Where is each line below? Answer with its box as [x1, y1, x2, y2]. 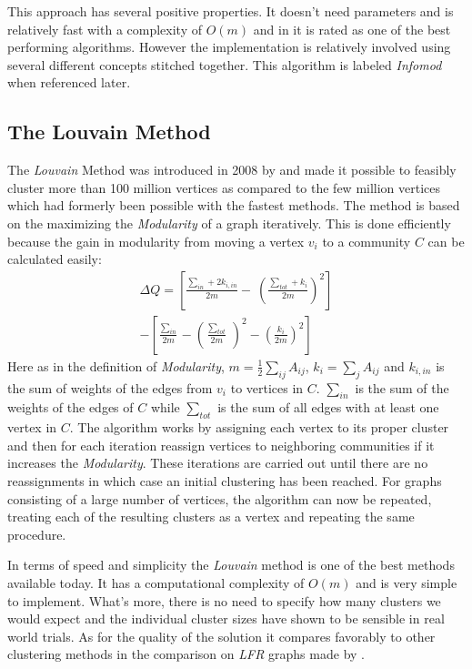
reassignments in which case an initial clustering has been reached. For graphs [7, 471, 442, 490]
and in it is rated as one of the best [253, 19, 451, 38]
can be [427, 231, 465, 250]
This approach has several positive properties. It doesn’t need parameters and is [7, 2, 454, 20]
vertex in [7, 418, 57, 437]
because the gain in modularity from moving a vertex [7, 231, 305, 250]
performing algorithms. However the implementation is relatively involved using [7, 37, 451, 56]
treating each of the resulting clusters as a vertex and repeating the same [7, 507, 415, 526]
